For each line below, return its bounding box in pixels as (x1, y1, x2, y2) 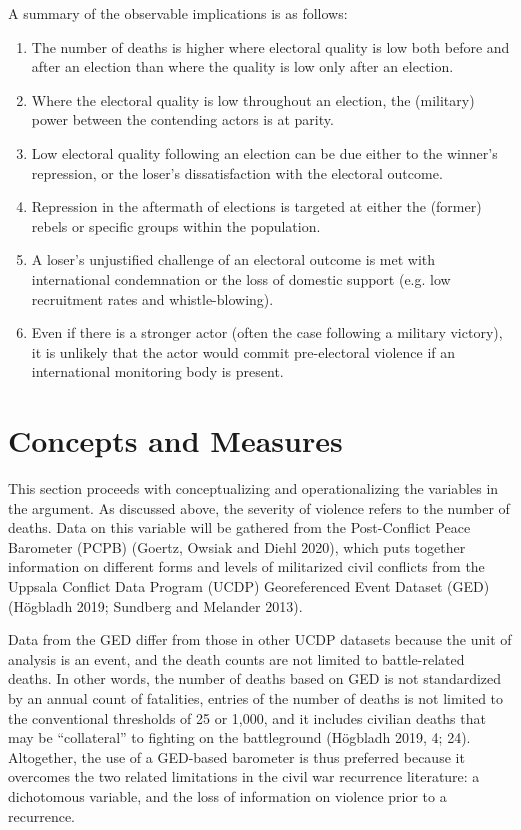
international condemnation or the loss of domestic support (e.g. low (31, 268, 451, 289)
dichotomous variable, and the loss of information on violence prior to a (8, 785, 447, 806)
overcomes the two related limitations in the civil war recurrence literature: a (8, 766, 480, 787)
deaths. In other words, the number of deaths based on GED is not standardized (8, 668, 502, 689)
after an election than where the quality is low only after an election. (31, 56, 454, 77)
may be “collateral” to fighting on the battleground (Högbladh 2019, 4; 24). (8, 727, 471, 748)
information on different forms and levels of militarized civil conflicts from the (8, 556, 485, 577)
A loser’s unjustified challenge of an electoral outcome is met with (31, 249, 436, 270)
